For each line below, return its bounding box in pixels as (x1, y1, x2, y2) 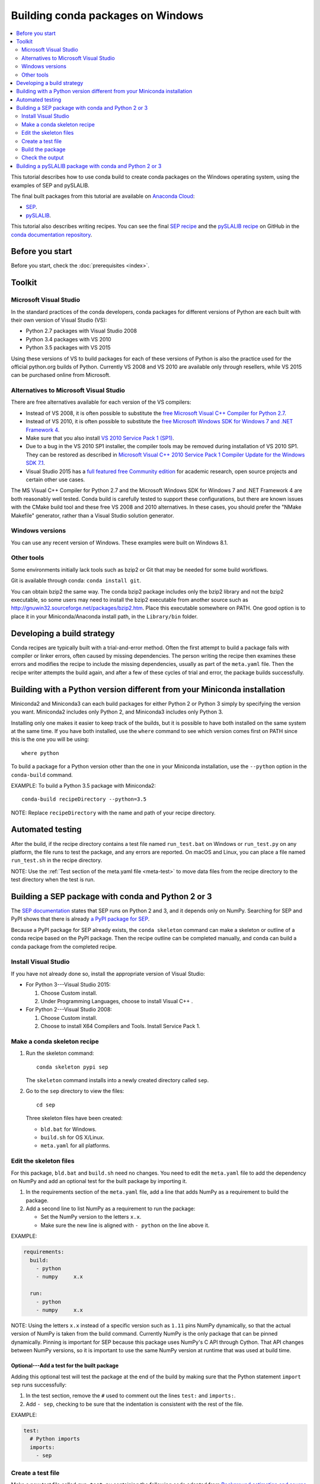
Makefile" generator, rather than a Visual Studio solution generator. (11, 512, 174, 519)
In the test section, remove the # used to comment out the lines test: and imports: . (25, 1392, 236, 1399)
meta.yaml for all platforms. (40, 1142, 111, 1149)
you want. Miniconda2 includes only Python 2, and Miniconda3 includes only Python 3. (11, 708, 223, 715)
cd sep (36, 1101, 56, 1108)
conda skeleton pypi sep (36, 1063, 108, 1070)
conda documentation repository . (11, 231, 92, 238)
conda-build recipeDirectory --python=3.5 (21, 796, 147, 803)
